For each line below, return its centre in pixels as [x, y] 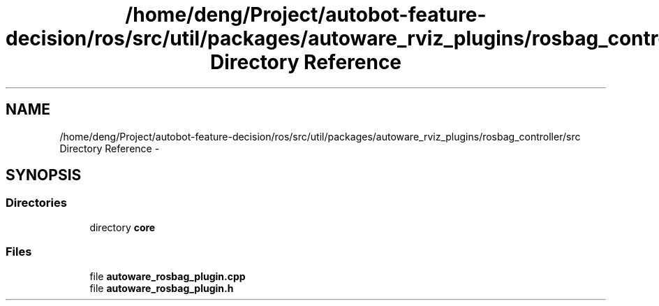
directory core [123, 227]
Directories [36, 203]
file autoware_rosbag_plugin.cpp [168, 276]
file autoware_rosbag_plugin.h [162, 288]
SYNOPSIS [44, 175]
